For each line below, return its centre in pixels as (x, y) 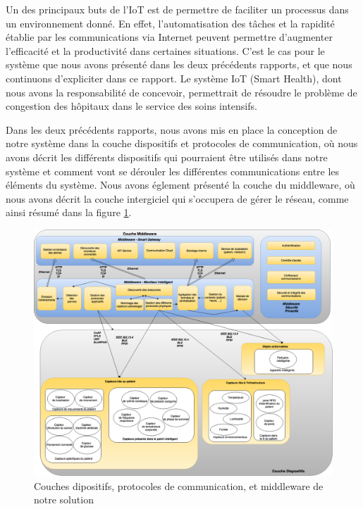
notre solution (64, 499)
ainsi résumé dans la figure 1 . (69, 212)
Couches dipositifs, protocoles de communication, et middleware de (179, 485)
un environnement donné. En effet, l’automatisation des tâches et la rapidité (170, 23)
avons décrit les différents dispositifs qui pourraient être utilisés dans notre (167, 157)
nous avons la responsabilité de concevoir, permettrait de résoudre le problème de (181, 92)
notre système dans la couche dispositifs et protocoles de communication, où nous (182, 143)
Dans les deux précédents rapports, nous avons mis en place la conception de (172, 129)
